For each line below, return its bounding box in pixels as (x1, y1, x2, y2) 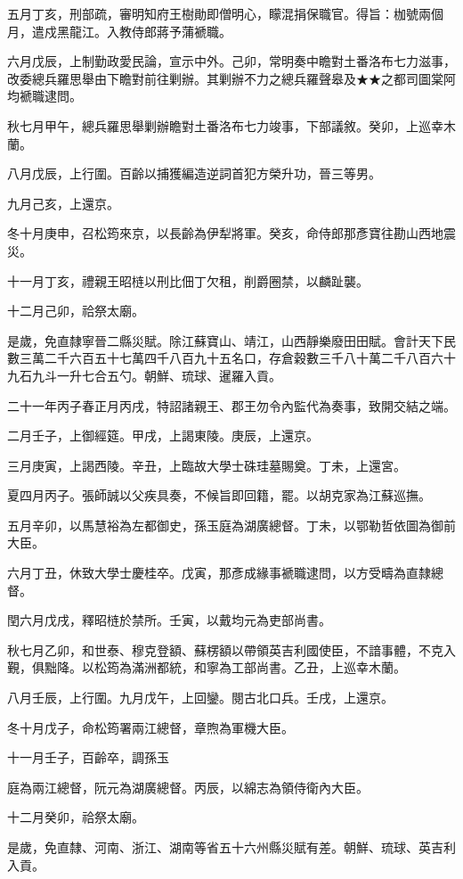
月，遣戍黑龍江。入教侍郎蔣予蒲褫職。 (7, 21, 231, 40)
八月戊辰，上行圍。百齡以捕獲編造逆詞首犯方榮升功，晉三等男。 (7, 164, 381, 183)
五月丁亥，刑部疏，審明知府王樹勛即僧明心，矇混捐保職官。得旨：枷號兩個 (7, 4, 443, 22)
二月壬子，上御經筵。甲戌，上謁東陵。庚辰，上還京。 (7, 426, 319, 445)
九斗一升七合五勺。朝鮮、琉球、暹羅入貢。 (31, 366, 281, 384)
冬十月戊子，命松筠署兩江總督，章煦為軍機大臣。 (7, 718, 294, 736)
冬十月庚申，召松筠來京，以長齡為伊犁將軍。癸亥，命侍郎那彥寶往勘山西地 (7, 224, 443, 242)
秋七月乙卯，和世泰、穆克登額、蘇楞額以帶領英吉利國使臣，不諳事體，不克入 (7, 640, 456, 659)
